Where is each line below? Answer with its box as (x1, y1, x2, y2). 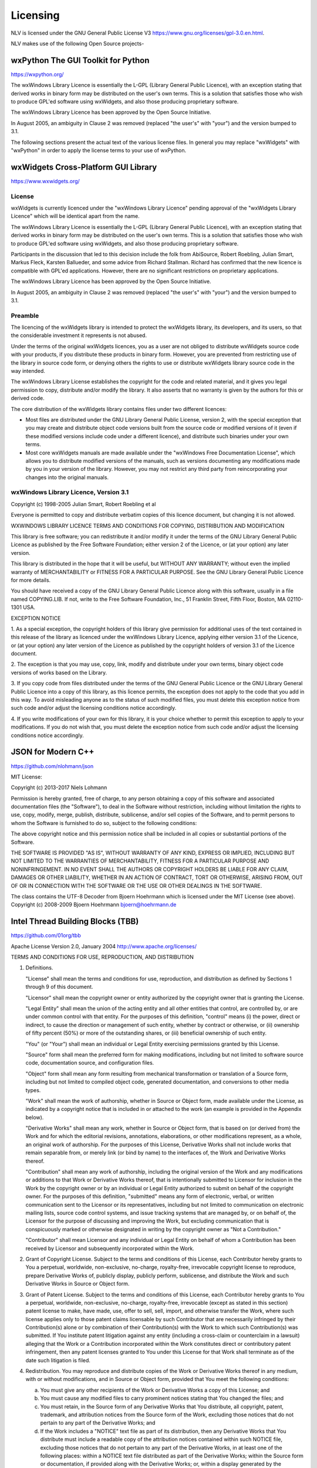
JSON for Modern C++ (11, 747, 95, 757)
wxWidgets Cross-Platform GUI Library (11, 162, 157, 172)
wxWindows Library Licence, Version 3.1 (11, 488, 129, 496)
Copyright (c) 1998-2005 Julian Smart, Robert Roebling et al (11, 500, 156, 507)
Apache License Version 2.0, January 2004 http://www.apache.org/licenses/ (11, 942, 197, 950)
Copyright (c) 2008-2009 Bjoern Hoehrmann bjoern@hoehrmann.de (11, 901, 177, 908)
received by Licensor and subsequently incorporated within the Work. (25, 1245, 195, 1252)
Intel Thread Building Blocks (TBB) (11, 917, 139, 927)
